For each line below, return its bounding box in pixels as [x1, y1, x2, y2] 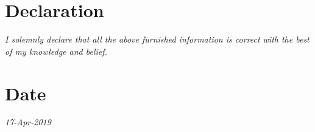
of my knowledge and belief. [5, 44, 107, 57]
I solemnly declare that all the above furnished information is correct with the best [5, 33, 310, 46]
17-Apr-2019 [5, 116, 51, 128]
